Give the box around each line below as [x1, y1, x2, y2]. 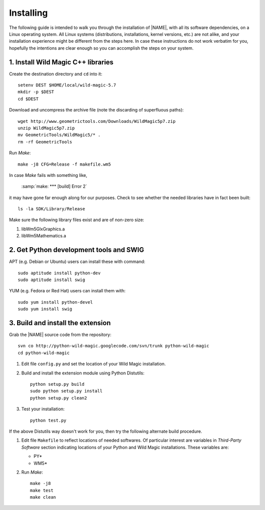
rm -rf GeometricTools [18, 139, 73, 144]
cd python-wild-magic [18, 350, 70, 356]
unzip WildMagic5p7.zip [18, 125, 75, 131]
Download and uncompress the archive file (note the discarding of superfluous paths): [9, 107, 184, 113]
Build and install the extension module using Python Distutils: [21, 370, 145, 376]
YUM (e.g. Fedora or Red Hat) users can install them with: [9, 288, 126, 294]
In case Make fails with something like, [9, 172, 88, 178]
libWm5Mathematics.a [21, 233, 66, 239]
